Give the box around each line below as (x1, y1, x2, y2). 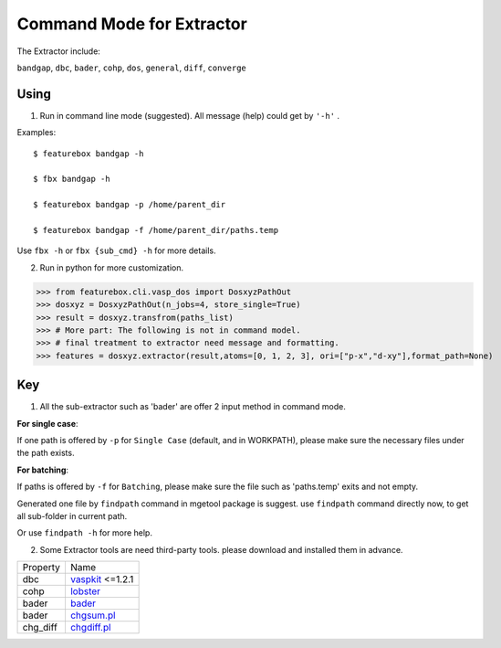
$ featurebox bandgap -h (33, 148, 144, 159)
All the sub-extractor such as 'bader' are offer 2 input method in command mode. (39, 401, 346, 412)
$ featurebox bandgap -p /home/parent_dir (33, 199, 226, 210)
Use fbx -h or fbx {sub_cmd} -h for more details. (16, 245, 216, 256)
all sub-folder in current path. (16, 510, 128, 521)
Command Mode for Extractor (16, 14, 248, 34)
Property (22, 561, 61, 574)
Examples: (16, 127, 57, 138)
